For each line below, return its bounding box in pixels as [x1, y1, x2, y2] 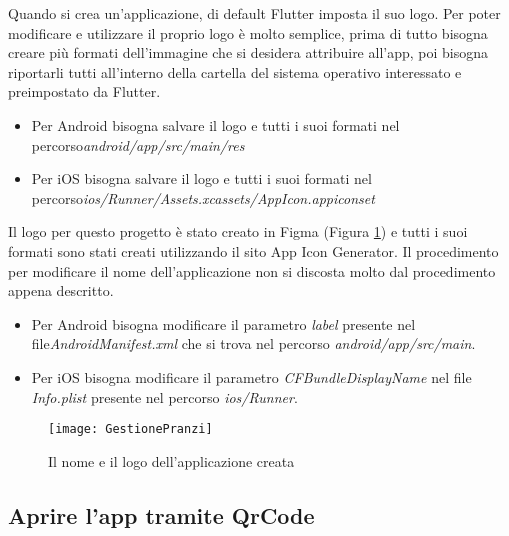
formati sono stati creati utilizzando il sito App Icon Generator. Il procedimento [8, 240, 499, 261]
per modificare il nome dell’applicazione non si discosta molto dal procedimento [8, 260, 496, 281]
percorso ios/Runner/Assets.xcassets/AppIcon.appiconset [31, 187, 375, 208]
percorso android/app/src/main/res [31, 134, 245, 155]
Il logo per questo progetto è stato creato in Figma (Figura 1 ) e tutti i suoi [8, 221, 468, 242]
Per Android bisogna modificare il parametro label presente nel [31, 313, 416, 334]
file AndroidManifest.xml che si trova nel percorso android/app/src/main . [31, 333, 476, 354]
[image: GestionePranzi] [48, 422, 213, 437]
